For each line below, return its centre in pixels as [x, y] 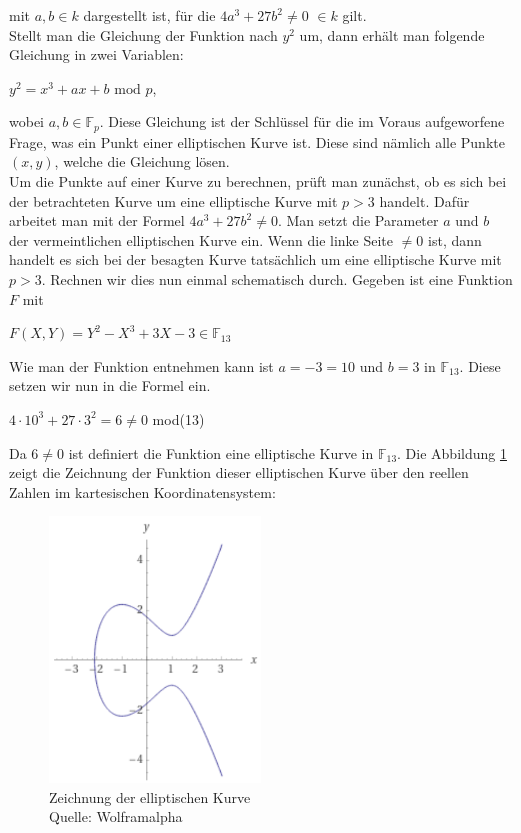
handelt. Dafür [424, 200]
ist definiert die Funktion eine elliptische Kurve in [221, 452]
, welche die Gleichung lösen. [142, 161]
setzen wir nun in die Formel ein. [110, 385]
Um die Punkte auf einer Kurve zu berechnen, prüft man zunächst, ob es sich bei [258, 181]
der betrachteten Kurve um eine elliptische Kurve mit [173, 200]
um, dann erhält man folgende [392, 34]
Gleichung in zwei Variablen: [96, 54]
